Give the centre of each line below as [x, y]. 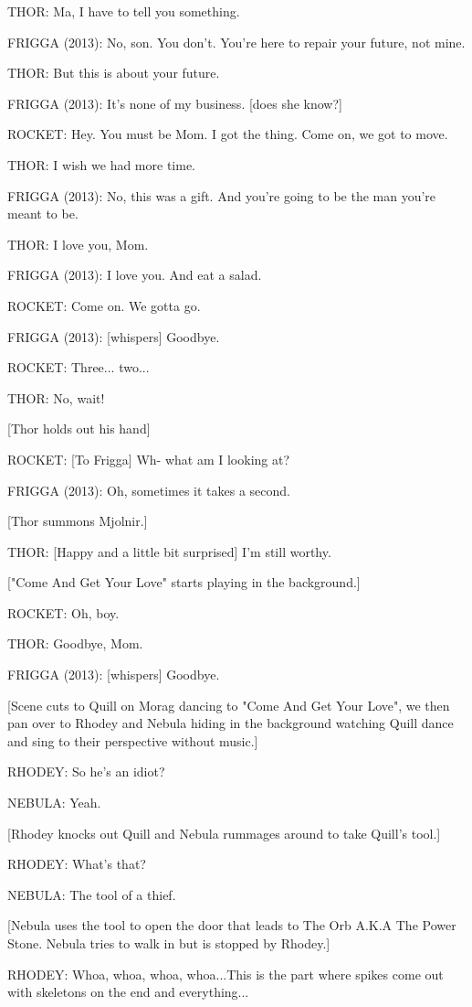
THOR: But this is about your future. [114, 73]
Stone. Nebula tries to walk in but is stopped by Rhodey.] [169, 943]
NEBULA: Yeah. [54, 803]
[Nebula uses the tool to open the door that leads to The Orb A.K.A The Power [232, 925]
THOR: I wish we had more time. [101, 164]
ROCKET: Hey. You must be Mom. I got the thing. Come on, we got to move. [228, 134]
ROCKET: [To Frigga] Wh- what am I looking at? [149, 459]
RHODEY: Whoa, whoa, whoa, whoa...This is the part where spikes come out [226, 974]
